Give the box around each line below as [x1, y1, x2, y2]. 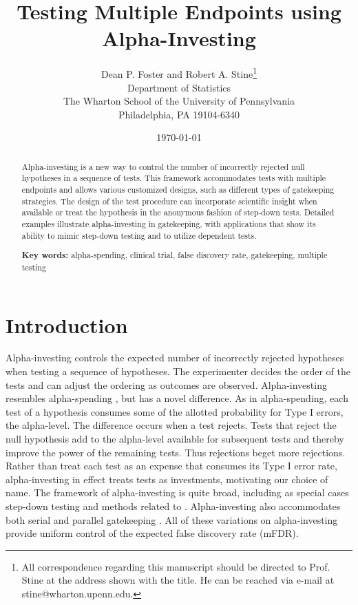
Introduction [6, 310, 128, 339]
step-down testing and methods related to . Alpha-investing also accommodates [6, 499, 341, 513]
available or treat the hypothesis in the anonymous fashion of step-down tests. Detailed [21, 206, 335, 218]
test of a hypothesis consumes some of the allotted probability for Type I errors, [6, 404, 344, 418]
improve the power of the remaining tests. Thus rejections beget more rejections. [6, 445, 346, 459]
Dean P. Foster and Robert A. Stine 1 [101, 65, 257, 81]
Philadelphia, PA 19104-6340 [118, 107, 240, 121]
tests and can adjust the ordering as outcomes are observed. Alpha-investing [6, 377, 327, 392]
